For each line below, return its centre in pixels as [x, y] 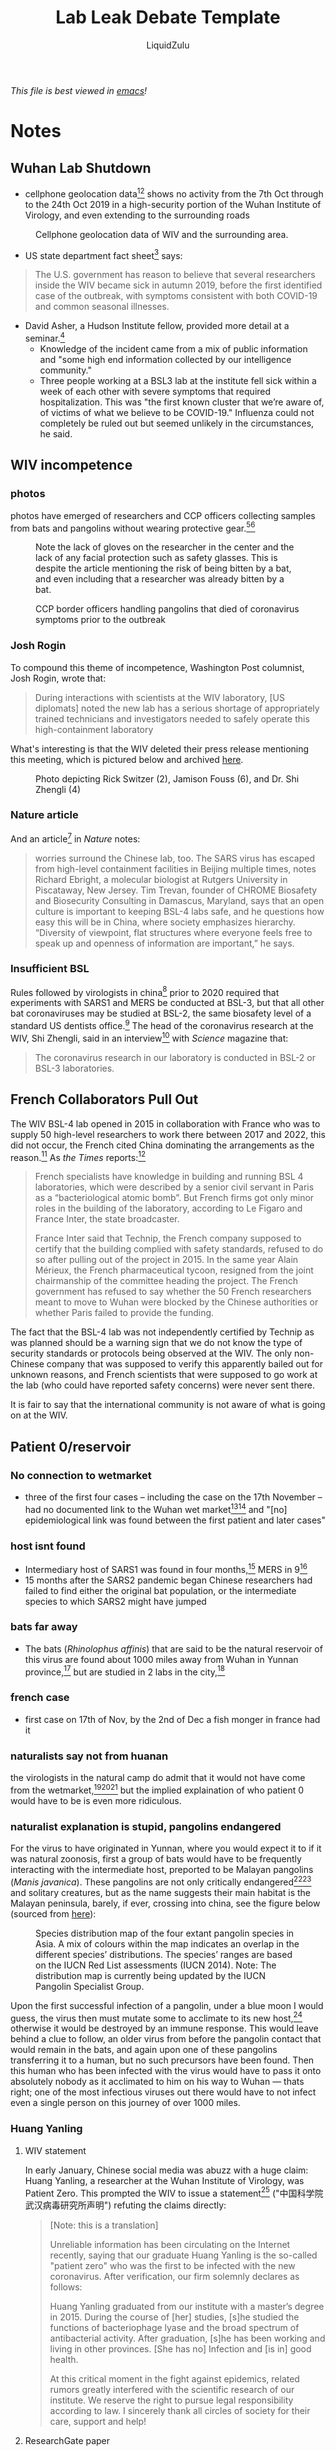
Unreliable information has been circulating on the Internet [170, 2245]
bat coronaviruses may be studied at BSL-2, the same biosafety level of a [161, 1013]
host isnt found [48, 1546]
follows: [66, 2287]
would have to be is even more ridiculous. [96, 1800]
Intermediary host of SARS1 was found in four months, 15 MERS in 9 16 [166, 1568]
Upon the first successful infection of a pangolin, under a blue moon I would [167, 2005]
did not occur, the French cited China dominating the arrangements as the [162, 1145]
